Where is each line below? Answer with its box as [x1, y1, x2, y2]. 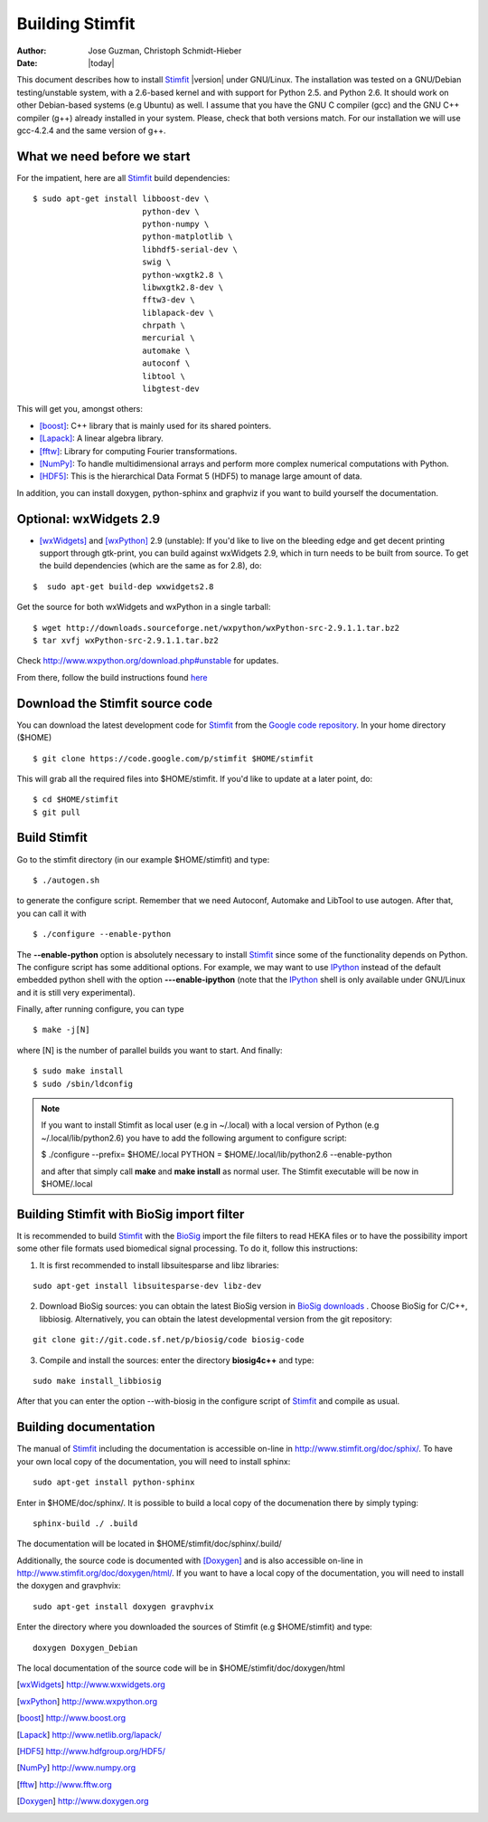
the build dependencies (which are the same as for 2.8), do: [39, 560, 262, 571]
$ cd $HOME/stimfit [33, 795, 119, 805]
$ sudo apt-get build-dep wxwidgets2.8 [33, 581, 214, 592]
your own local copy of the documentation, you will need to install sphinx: [16, 1455, 291, 1466]
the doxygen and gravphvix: [16, 1580, 121, 1591]
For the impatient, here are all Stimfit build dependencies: [16, 172, 230, 183]
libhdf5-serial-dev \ [141, 244, 239, 254]
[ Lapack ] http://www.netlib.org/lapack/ [16, 1729, 162, 1740]
